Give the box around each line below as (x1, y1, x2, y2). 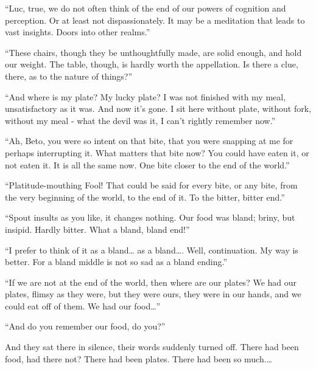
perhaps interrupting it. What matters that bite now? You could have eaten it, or (5, 146, 309, 159)
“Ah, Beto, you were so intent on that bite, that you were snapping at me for (5, 134, 293, 147)
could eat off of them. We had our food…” (5, 299, 161, 312)
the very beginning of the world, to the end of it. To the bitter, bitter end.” (5, 190, 285, 203)
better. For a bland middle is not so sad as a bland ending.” (5, 255, 227, 268)
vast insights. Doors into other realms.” (5, 26, 150, 38)
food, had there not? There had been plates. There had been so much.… (5, 352, 272, 365)
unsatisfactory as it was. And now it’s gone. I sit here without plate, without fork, (5, 102, 312, 115)
